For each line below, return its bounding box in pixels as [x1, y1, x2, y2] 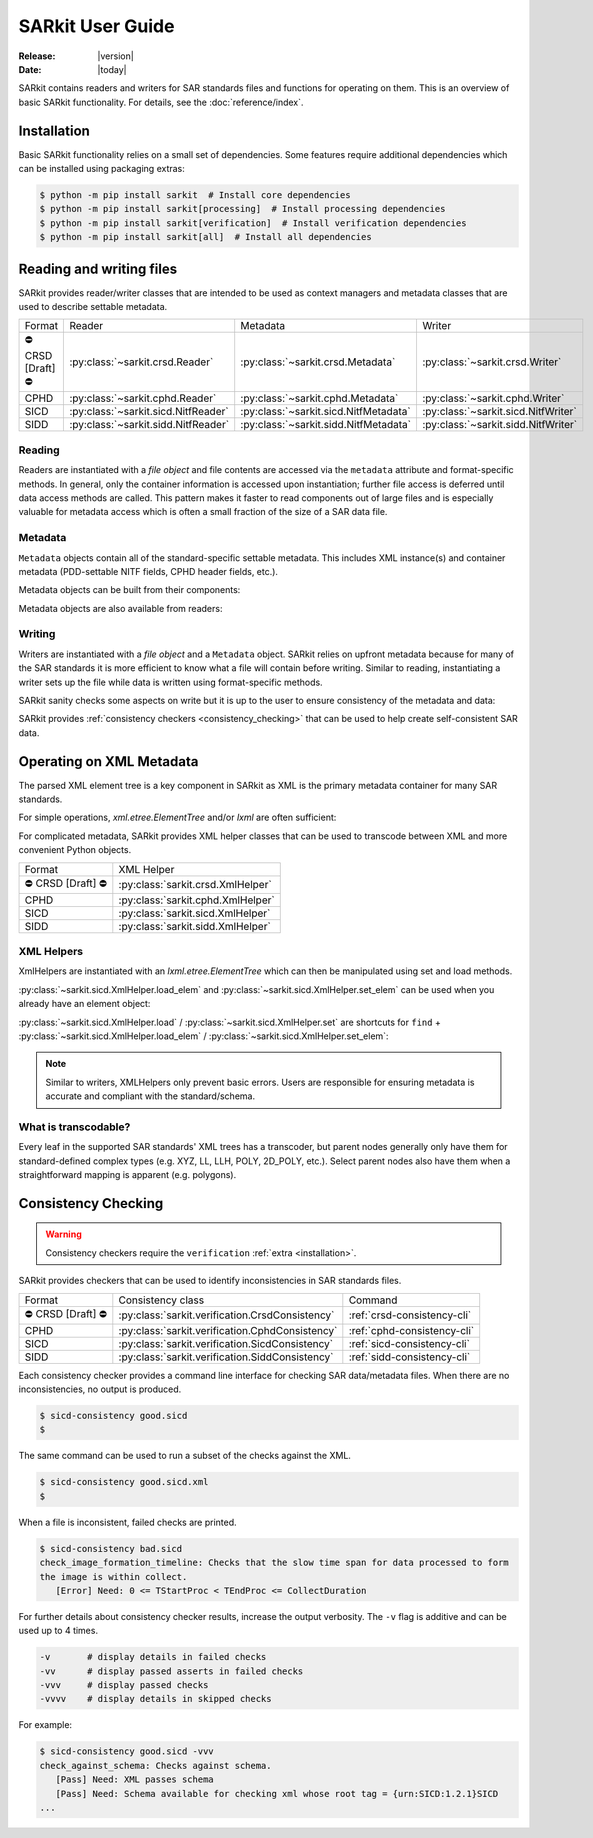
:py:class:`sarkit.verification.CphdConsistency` [118, 1323, 338, 1337]
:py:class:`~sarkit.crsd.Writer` [421, 355, 562, 369]
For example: [18, 1719, 73, 1731]
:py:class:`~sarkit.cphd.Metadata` [240, 391, 399, 405]
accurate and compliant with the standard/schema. [45, 1090, 255, 1102]
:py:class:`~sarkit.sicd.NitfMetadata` [240, 405, 411, 419]
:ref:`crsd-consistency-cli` [348, 1308, 472, 1322]
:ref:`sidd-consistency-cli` [348, 1350, 471, 1364]
